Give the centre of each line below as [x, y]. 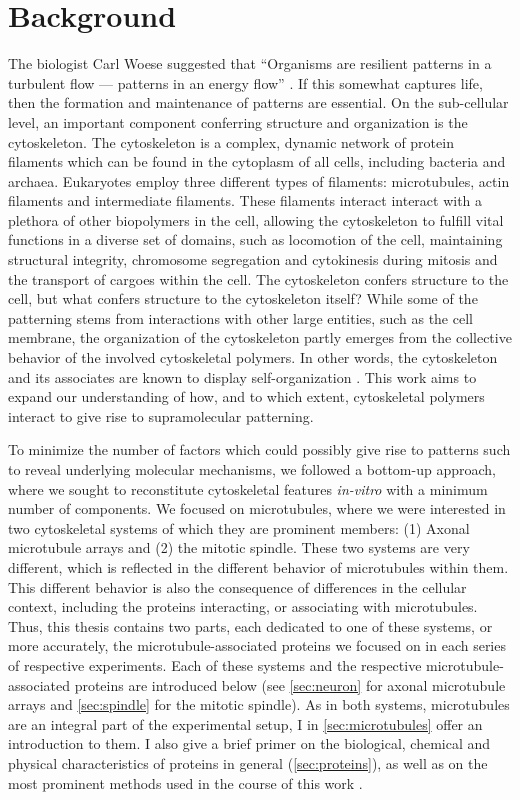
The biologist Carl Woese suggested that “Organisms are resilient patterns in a [250, 63]
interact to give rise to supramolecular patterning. [161, 415]
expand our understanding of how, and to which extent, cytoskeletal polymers [246, 396]
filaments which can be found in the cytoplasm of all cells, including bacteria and [257, 161]
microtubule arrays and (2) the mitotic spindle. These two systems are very [239, 547]
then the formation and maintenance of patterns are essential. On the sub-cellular [258, 102]
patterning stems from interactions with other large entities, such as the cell [240, 317]
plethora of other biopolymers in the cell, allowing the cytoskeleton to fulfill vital [256, 219]
